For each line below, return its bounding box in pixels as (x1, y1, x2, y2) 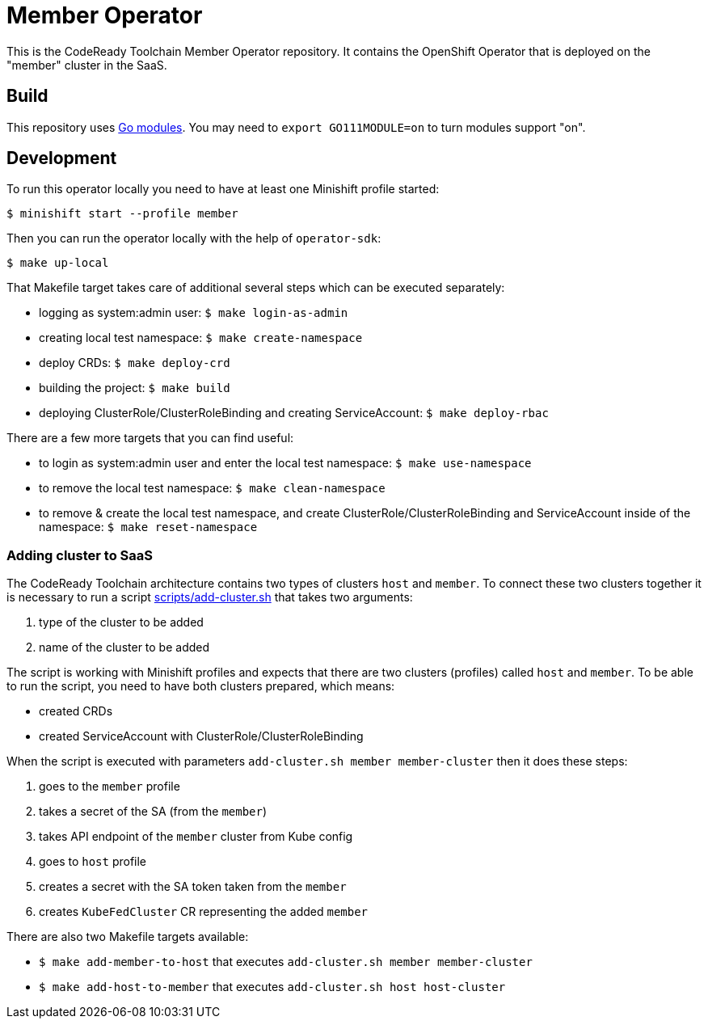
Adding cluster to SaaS (6, 546, 153, 563)
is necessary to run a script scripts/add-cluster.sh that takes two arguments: (6, 590, 413, 605)
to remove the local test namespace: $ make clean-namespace (39, 481, 386, 496)
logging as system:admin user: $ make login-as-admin (39, 306, 348, 320)
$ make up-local (6, 256, 109, 270)
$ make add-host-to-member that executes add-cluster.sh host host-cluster (39, 980, 506, 994)
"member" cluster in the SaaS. (6, 57, 167, 72)
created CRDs (39, 704, 113, 719)
